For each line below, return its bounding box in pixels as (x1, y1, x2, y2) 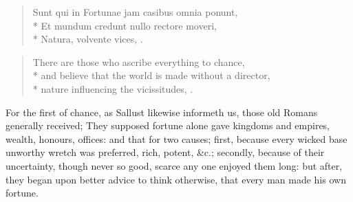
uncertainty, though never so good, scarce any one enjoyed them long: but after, (6, 158, 343, 172)
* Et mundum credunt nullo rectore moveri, (32, 18, 217, 32)
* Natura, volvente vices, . (32, 32, 143, 46)
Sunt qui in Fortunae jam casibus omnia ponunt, (32, 5, 238, 19)
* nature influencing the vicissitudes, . (32, 81, 193, 96)
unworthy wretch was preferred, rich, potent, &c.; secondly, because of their (6, 145, 325, 159)
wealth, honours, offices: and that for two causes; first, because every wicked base (6, 131, 347, 146)
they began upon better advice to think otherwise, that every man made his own (6, 172, 346, 186)
